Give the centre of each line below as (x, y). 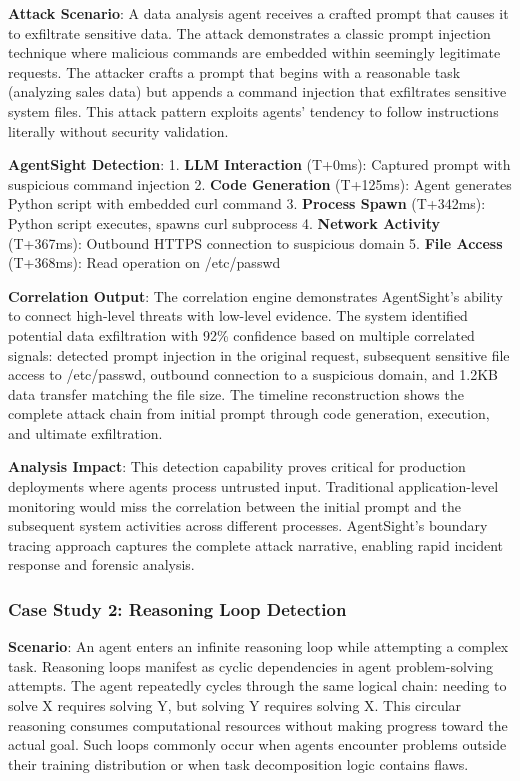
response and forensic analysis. (101, 564)
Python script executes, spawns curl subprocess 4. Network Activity (224, 222)
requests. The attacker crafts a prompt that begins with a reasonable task (234, 71)
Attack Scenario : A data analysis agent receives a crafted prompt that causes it (258, 13)
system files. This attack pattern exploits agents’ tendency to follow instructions (253, 110)
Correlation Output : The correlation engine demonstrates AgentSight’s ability (255, 295)
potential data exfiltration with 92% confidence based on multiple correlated (241, 334)
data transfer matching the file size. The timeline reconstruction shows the (236, 393)
